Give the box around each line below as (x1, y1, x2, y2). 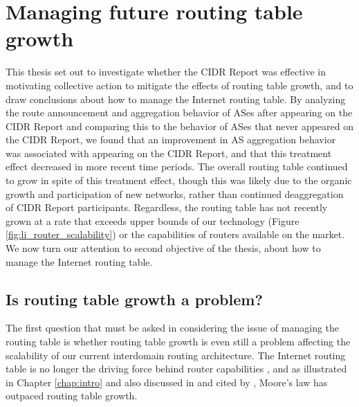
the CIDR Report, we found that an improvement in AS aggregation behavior (6, 132, 336, 147)
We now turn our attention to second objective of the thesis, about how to (6, 241, 321, 255)
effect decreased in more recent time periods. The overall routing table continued (6, 159, 348, 174)
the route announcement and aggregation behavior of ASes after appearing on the (6, 105, 353, 120)
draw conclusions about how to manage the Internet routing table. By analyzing (6, 91, 346, 106)
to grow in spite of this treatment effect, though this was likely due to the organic (6, 173, 352, 188)
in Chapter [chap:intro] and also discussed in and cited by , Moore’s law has (6, 374, 328, 389)
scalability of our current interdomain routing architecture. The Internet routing (6, 347, 346, 362)
